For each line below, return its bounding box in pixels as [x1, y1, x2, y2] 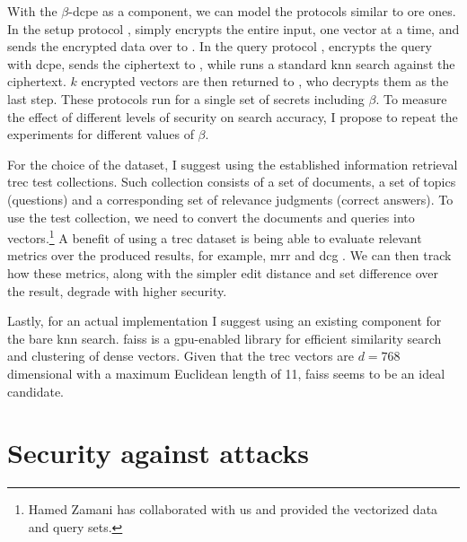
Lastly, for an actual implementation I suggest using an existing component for [7, 311, 442, 330]
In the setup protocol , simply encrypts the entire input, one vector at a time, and [7, 19, 460, 38]
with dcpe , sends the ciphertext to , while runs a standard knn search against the [7, 54, 455, 73]
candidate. [7, 381, 65, 400]
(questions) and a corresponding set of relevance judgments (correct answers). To [7, 189, 454, 208]
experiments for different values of [7, 125, 194, 144]
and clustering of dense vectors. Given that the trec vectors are [7, 346, 354, 365]
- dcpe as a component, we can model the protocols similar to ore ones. [68, 2, 456, 20]
